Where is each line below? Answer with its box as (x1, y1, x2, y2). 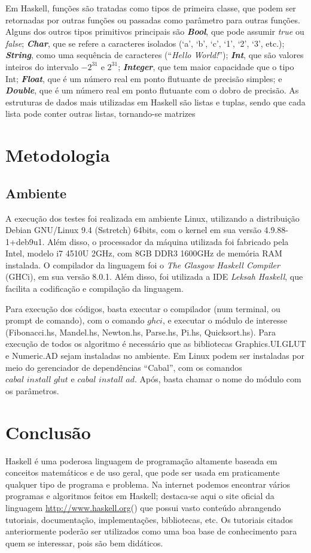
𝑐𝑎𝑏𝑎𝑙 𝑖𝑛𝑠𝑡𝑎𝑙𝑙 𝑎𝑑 (77, 376, 135, 385)
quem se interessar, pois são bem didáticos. (5, 536, 163, 549)
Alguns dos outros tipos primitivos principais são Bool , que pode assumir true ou (5, 25, 304, 38)
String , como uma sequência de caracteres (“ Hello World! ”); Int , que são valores (5, 49, 304, 61)
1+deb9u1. (5, 235, 45, 247)
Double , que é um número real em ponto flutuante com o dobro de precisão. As (5, 84, 299, 96)
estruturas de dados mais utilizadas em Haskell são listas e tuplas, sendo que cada (5, 95, 306, 108)
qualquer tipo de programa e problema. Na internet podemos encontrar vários (5, 478, 291, 490)
